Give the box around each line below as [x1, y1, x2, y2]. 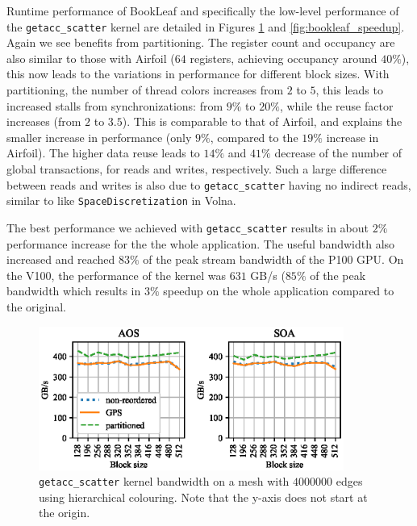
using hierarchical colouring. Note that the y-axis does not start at [39, 488, 368, 505]
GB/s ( [250, 266, 286, 283]
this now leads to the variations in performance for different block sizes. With [6, 65, 390, 82]
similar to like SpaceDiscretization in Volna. [6, 192, 236, 209]
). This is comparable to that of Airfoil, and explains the [122, 113, 402, 130]
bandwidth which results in [6, 282, 141, 299]
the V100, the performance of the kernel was [6, 266, 227, 283]
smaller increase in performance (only [6, 128, 192, 145]
